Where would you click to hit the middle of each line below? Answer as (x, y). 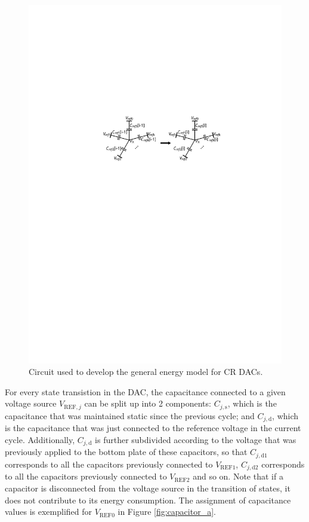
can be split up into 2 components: (148, 403)
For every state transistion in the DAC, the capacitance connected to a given (145, 391)
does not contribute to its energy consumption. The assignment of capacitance (148, 500)
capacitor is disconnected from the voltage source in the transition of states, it (148, 488)
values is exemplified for (49, 512)
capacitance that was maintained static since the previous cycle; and (130, 415)
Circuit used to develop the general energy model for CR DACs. (146, 372)
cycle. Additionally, (40, 439)
